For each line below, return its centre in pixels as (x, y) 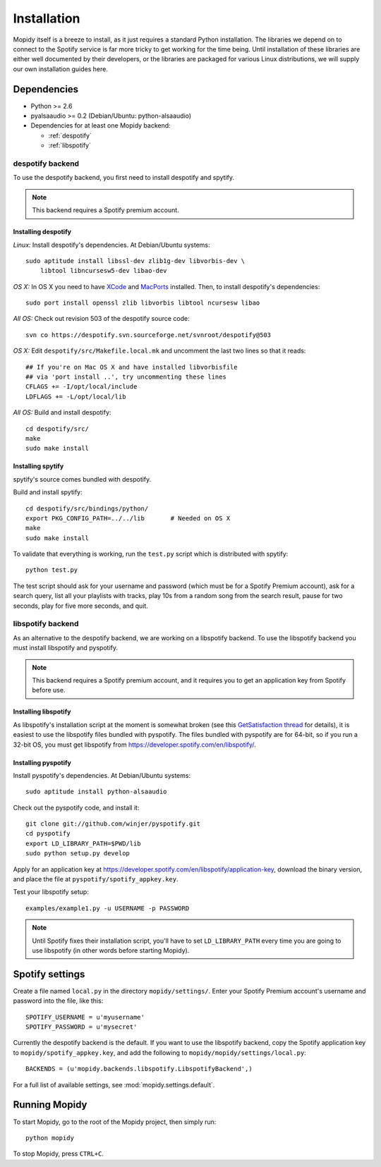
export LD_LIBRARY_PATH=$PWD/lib (83, 843)
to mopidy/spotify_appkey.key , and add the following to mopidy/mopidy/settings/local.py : (159, 1052)
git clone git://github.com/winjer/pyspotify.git (113, 824)
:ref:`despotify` (70, 135)
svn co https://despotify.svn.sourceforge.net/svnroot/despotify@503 (149, 335)
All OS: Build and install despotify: (62, 413)
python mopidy (50, 1138)
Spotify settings (49, 974)
